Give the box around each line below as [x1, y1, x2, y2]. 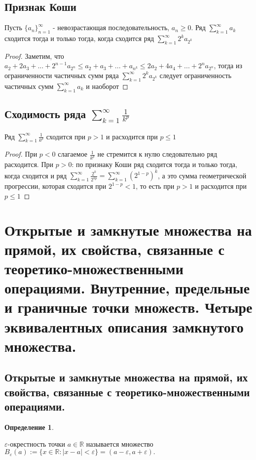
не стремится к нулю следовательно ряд [97, 149, 218, 159]
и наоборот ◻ [86, 81, 128, 91]
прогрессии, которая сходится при [4, 181, 107, 191]
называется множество [86, 438, 153, 449]
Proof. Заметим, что [4, 50, 64, 61]
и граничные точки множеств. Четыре [4, 297, 253, 317]
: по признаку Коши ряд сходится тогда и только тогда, [72, 159, 237, 169]
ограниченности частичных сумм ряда [4, 70, 119, 80]
